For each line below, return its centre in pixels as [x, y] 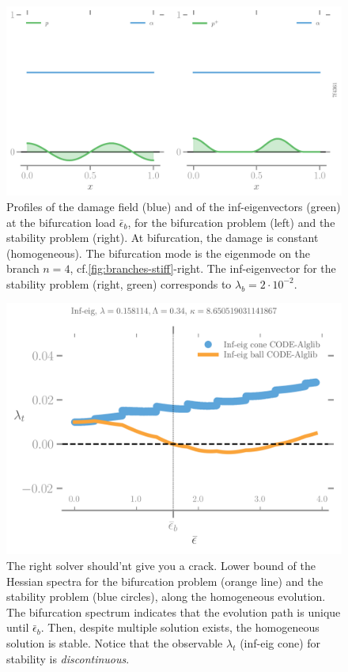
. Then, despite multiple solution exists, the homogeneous [180, 627]
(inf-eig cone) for [280, 643]
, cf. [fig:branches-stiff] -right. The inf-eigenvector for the [203, 268]
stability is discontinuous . [68, 658]
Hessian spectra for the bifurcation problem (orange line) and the [165, 581]
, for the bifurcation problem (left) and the [231, 222]
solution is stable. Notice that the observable [115, 643]
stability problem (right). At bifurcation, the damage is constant [163, 238]
